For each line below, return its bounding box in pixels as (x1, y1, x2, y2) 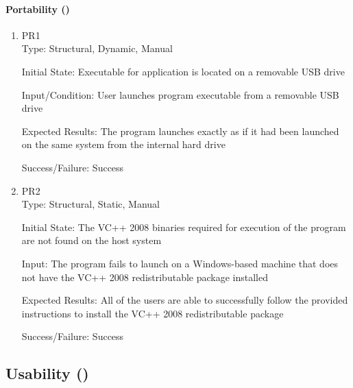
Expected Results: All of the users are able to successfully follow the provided (21, 293, 348, 307)
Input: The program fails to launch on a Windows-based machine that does (21, 256, 339, 270)
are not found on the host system (21, 233, 162, 247)
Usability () (5, 363, 89, 384)
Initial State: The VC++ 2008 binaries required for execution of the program (21, 219, 346, 234)
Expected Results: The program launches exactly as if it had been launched (21, 123, 339, 138)
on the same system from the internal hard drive (21, 137, 226, 151)
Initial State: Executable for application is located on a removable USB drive (21, 64, 345, 78)
